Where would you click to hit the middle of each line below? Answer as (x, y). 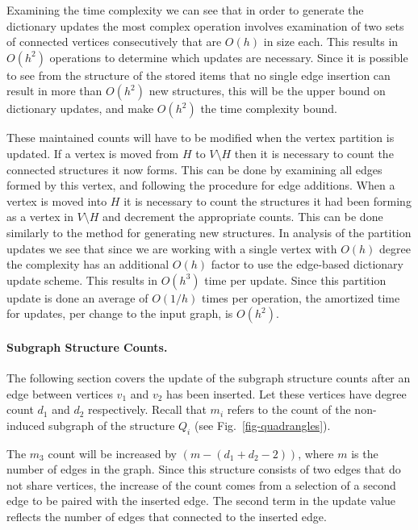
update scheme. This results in (82, 280)
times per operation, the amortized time (301, 297)
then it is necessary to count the (314, 153)
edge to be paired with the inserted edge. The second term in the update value (201, 501)
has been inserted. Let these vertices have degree (286, 393)
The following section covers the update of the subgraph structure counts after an (209, 378)
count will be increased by (112, 453)
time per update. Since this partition (295, 280)
